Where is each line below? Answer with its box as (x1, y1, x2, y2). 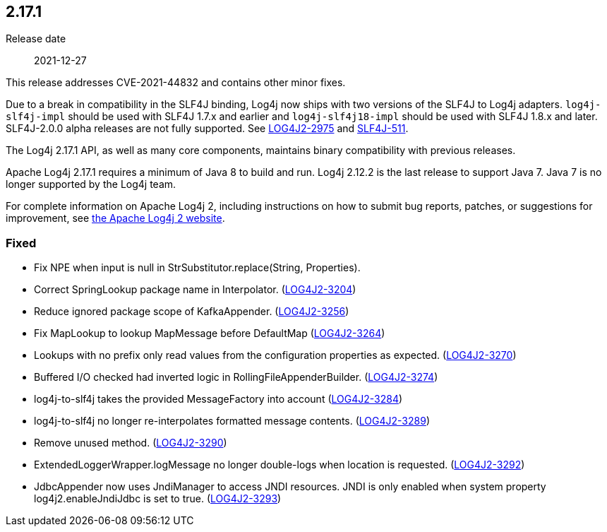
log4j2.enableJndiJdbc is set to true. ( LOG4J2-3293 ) (34, 492, 282, 505)
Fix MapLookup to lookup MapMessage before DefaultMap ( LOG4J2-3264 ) (34, 327, 385, 340)
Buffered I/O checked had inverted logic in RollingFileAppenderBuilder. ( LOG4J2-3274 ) (34, 371, 438, 384)
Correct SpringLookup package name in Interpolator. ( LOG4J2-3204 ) (34, 283, 356, 296)
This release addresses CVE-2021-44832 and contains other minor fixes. (6, 76, 346, 89)
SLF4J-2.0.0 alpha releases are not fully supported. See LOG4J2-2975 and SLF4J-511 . (6, 122, 409, 135)
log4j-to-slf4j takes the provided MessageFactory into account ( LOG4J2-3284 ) (34, 393, 403, 406)
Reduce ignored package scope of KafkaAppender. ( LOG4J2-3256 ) (34, 305, 349, 318)
